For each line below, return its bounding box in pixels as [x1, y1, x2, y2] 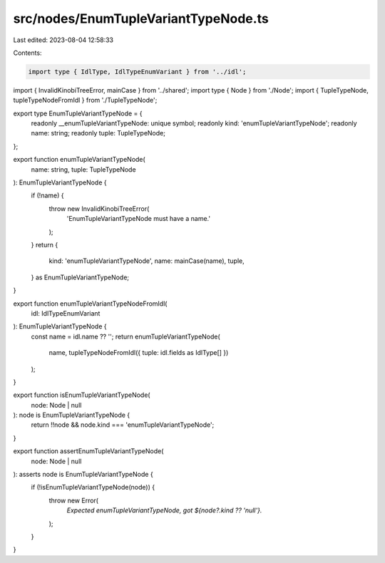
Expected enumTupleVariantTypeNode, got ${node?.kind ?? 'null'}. [66, 506, 262, 515]
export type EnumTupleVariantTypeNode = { [13, 109, 143, 118]
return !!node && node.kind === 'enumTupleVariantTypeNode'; [31, 420, 215, 429]
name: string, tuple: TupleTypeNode [31, 165, 136, 174]
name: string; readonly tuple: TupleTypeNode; [31, 129, 165, 138]
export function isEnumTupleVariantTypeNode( [13, 391, 150, 399]
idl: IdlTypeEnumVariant [31, 309, 101, 317]
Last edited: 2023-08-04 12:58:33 [13, 36, 114, 44]
